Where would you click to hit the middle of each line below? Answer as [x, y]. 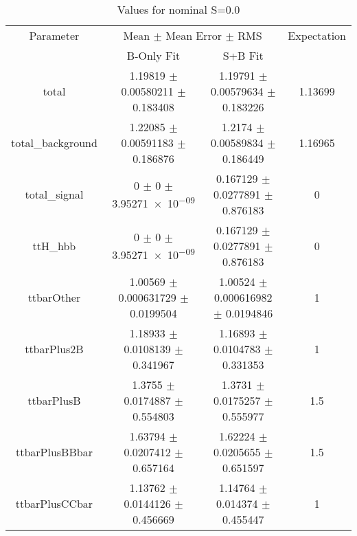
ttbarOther [54, 297]
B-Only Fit [153, 55]
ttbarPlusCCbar [54, 503]
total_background [54, 143]
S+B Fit [243, 55]
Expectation [317, 35]
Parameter [54, 35]
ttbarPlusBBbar [54, 452]
